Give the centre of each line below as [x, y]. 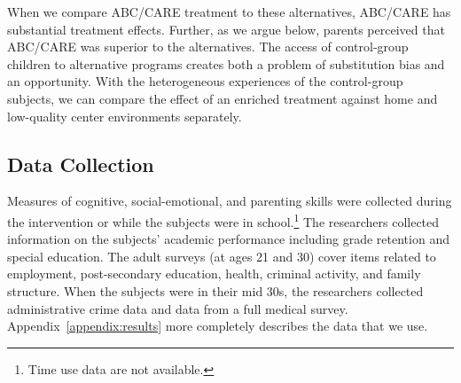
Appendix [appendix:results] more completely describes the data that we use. [218, 326]
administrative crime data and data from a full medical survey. [178, 308]
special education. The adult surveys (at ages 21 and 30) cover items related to [222, 256]
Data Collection [81, 164]
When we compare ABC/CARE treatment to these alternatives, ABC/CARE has [229, 12]
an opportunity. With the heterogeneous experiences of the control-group [205, 81]
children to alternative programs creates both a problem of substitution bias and [226, 63]
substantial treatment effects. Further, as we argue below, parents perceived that [226, 29]
